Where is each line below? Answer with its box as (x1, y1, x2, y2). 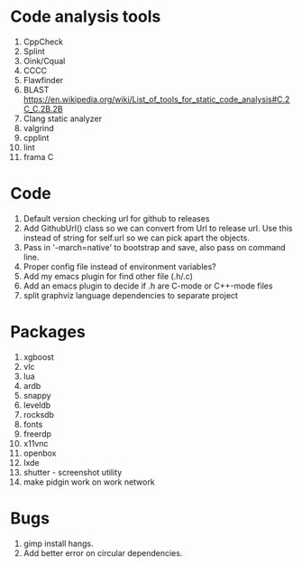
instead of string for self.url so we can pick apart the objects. (23, 232, 251, 243)
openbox (23, 448, 57, 458)
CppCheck (23, 36, 64, 47)
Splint (23, 45, 45, 56)
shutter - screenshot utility (23, 467, 123, 477)
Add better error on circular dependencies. (23, 547, 183, 558)
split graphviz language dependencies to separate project (23, 289, 238, 300)
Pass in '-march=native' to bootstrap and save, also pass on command (23, 241, 287, 252)
